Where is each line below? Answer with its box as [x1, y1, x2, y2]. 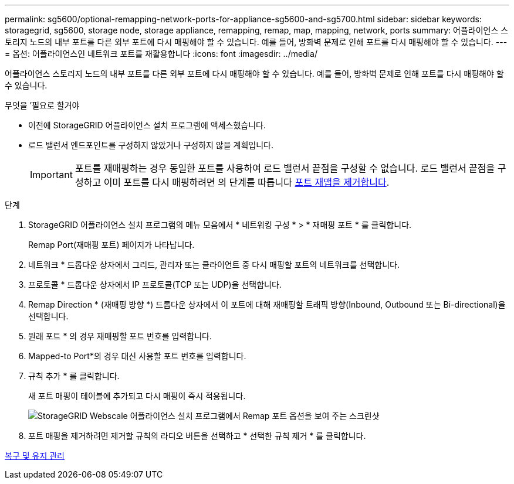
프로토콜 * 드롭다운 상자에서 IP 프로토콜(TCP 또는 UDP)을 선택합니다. [28, 280, 282, 289]
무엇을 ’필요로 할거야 [5, 100, 80, 110]
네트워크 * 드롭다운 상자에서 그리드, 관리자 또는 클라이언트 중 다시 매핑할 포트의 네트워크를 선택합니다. [28, 260, 400, 270]
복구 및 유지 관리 [5, 451, 65, 461]
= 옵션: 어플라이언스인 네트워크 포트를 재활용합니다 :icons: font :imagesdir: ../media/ [5, 49, 317, 59]
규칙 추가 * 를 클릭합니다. [28, 371, 120, 381]
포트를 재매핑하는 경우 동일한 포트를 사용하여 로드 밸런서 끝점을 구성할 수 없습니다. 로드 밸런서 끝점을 [75, 162, 495, 174]
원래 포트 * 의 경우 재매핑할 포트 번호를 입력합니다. [28, 331, 212, 341]
